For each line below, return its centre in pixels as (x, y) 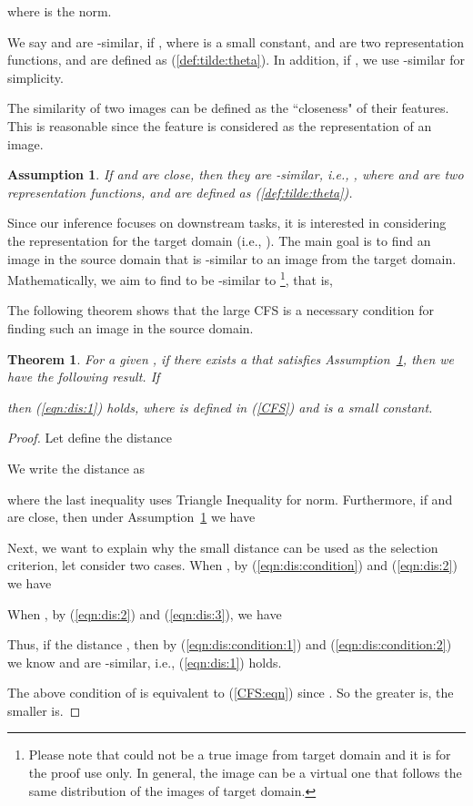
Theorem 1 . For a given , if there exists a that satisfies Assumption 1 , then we (231, 358)
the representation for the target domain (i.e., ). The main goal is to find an (219, 240)
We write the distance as (76, 468)
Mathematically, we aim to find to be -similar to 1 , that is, (170, 278)
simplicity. (35, 77)
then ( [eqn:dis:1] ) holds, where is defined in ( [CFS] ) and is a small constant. (220, 407)
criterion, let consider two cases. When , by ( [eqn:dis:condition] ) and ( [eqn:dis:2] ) (232, 565)
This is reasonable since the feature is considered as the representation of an (220, 125)
